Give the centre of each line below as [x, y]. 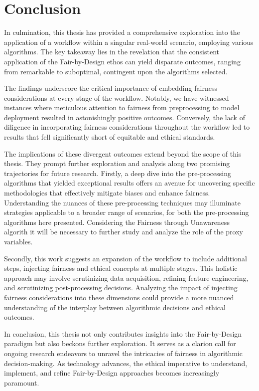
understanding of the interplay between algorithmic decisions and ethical [115, 307]
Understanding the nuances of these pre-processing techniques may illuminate [123, 202]
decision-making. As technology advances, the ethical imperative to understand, [126, 363]
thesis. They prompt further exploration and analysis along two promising [117, 163]
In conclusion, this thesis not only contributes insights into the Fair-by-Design [123, 333]
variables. [18, 241]
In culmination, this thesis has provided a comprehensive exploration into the [122, 32]
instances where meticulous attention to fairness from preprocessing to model [122, 107]
